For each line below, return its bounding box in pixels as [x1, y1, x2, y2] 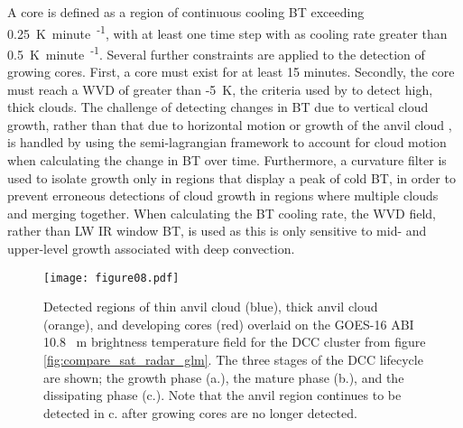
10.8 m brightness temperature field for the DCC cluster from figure [43, 332, 426, 351]
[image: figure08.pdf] [43, 271, 180, 284]
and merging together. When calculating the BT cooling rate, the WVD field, [7, 203, 436, 222]
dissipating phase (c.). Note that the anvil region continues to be [43, 386, 402, 405]
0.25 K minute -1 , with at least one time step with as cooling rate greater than [7, 21, 448, 42]
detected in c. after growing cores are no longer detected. [43, 403, 357, 422]
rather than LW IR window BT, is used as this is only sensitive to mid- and [7, 221, 427, 240]
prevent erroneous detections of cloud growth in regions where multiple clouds [7, 186, 439, 205]
